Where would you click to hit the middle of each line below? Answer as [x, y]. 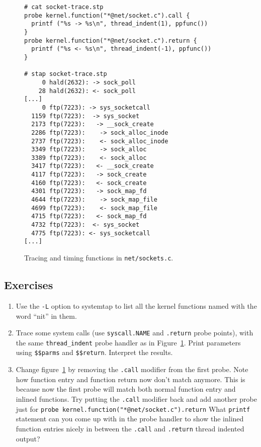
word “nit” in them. [46, 316]
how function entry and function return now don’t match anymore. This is [130, 379]
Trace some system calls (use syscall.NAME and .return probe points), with [135, 333]
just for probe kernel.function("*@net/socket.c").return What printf [133, 409]
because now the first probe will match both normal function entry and [126, 389]
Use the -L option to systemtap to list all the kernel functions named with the [136, 305]
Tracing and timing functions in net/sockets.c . [99, 258]
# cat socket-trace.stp [64, 7]
